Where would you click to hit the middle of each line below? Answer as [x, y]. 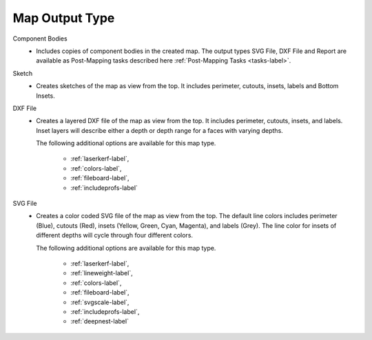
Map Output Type [64, 18]
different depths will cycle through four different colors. [114, 235]
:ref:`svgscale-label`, [100, 302]
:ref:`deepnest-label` [100, 321]
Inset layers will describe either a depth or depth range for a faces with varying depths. [160, 130]
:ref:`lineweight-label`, [102, 273]
